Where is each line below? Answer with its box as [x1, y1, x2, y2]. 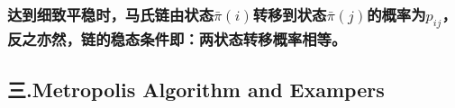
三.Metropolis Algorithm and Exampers [7, 75, 385, 103]
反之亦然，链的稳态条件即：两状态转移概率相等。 [7, 28, 347, 50]
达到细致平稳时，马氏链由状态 [7, 3, 214, 25]
